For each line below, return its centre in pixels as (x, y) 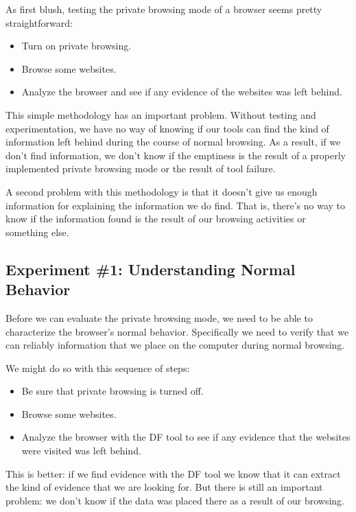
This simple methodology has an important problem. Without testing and (161, 114)
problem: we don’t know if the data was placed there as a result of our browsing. (175, 500)
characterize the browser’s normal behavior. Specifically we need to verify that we (177, 331)
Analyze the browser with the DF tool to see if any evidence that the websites (186, 437)
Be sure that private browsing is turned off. (112, 391)
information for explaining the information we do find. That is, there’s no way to (176, 205)
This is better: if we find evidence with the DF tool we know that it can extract (173, 473)
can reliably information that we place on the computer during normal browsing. (175, 345)
